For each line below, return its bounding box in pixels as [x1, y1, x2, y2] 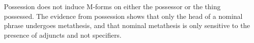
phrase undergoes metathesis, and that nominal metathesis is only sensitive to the [4, 20, 250, 30]
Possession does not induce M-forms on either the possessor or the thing [4, 1, 221, 11]
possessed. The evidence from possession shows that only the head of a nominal [4, 11, 243, 21]
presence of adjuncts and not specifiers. [4, 29, 122, 40]
